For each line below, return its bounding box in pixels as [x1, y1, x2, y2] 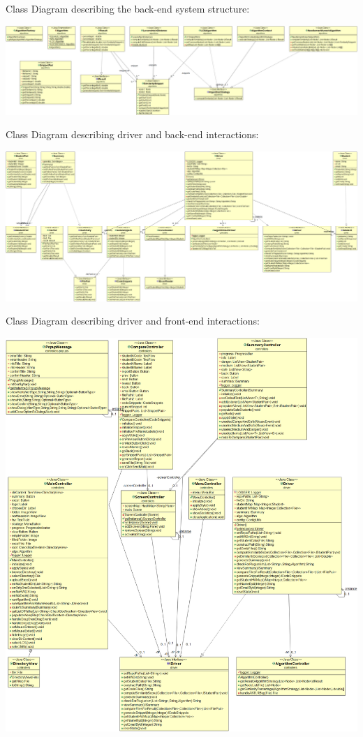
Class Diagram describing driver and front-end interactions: [6, 313, 260, 328]
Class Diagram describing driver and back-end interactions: [6, 127, 259, 142]
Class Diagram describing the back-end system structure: [6, 1, 250, 15]
